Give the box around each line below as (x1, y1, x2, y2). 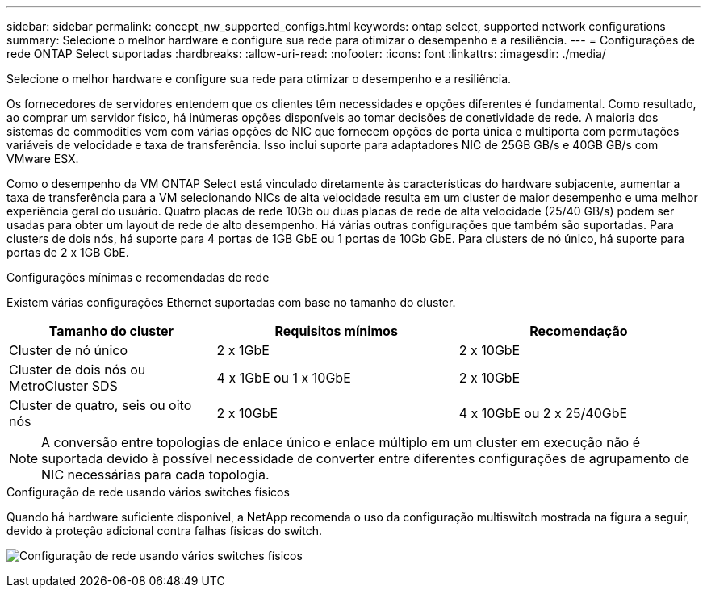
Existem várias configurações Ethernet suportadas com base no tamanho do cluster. (6, 295, 456, 309)
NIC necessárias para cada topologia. (41, 466, 270, 483)
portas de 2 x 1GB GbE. (6, 245, 129, 259)
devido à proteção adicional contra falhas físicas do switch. (6, 524, 322, 538)
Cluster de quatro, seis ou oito (9, 397, 192, 413)
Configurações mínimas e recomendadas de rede (6, 270, 270, 284)
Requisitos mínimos (274, 323, 398, 339)
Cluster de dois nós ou (9, 362, 146, 378)
